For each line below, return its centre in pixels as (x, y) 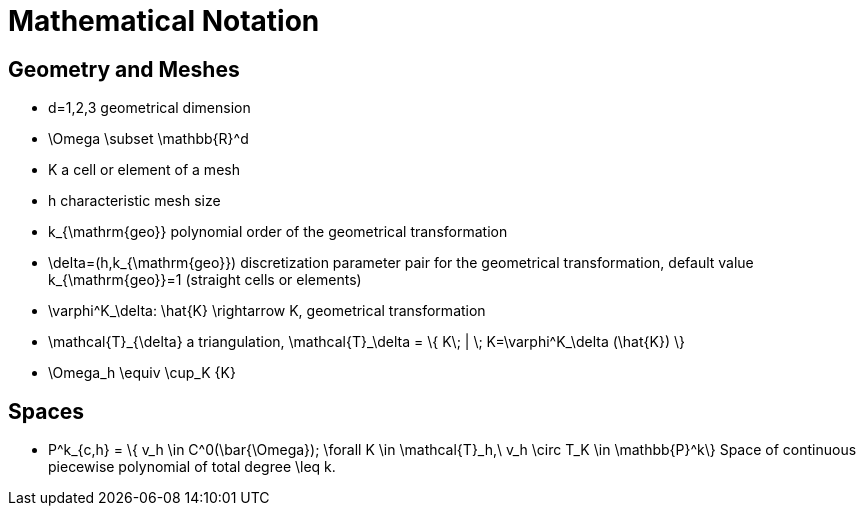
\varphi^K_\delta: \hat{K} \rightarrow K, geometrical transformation (267, 311)
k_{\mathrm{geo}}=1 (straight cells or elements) (205, 280)
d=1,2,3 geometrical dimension (149, 108)
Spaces (46, 411)
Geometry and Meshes (124, 69)
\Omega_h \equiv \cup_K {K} (142, 373)
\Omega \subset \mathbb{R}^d (148, 139)
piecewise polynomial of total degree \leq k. (192, 467)
